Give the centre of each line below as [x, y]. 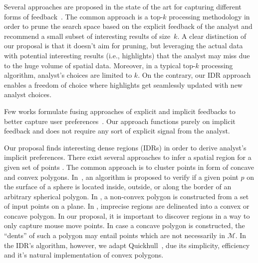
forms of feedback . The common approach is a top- [84, 16]
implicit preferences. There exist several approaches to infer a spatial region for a [128, 157]
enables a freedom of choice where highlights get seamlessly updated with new [123, 84]
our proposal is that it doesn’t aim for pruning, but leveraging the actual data [124, 46]
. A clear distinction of [212, 36]
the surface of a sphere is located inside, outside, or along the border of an [118, 187]
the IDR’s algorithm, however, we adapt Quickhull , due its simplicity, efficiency [127, 245]
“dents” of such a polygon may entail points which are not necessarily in [115, 235]
